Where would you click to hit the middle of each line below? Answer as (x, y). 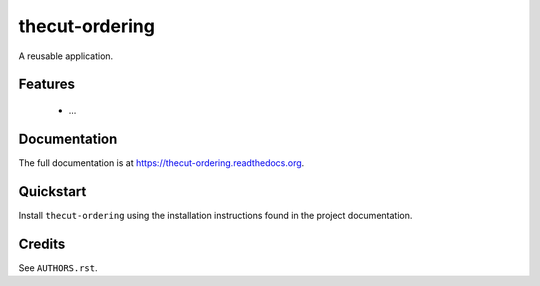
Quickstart (52, 191)
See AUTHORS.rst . (58, 267)
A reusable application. (66, 56)
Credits (42, 243)
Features (46, 84)
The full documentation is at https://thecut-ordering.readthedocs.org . (161, 162)
